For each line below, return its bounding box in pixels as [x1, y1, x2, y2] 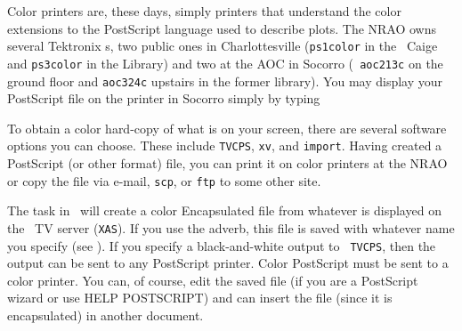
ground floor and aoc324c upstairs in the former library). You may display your [7, 71, 443, 90]
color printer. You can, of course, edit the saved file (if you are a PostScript [7, 270, 418, 289]
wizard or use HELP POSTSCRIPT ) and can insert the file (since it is [7, 288, 393, 307]
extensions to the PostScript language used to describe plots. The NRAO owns [7, 19, 437, 37]
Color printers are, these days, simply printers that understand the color [7, 2, 401, 20]
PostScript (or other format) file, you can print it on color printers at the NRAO [7, 154, 448, 172]
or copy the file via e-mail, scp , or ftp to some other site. [7, 171, 321, 190]
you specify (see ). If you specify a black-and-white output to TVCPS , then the [7, 236, 436, 254]
